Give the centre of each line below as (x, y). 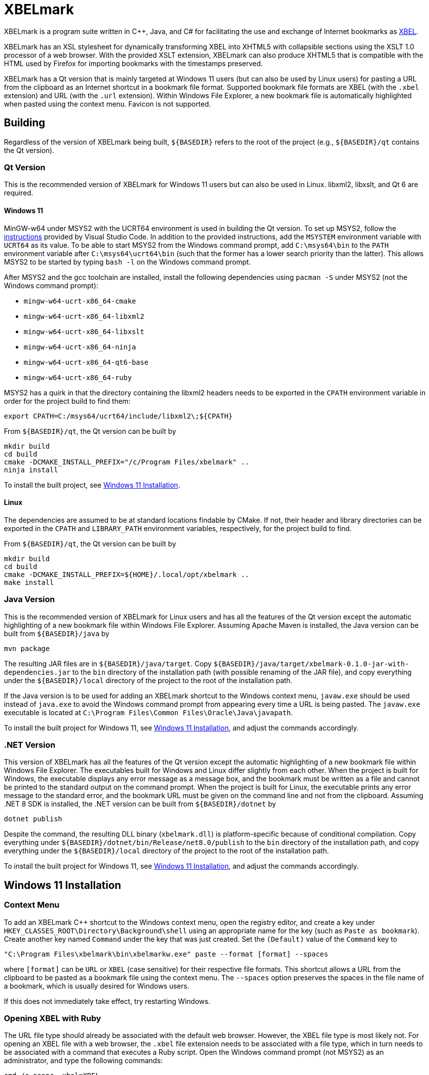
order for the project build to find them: (67, 401)
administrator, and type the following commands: (83, 1061)
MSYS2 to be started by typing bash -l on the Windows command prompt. (127, 262)
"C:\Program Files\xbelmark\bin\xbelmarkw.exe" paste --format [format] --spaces (166, 954)
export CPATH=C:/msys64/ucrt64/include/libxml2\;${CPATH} (118, 416)
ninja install (31, 470)
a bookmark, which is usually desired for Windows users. (97, 986)
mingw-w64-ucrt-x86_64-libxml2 (84, 316)
